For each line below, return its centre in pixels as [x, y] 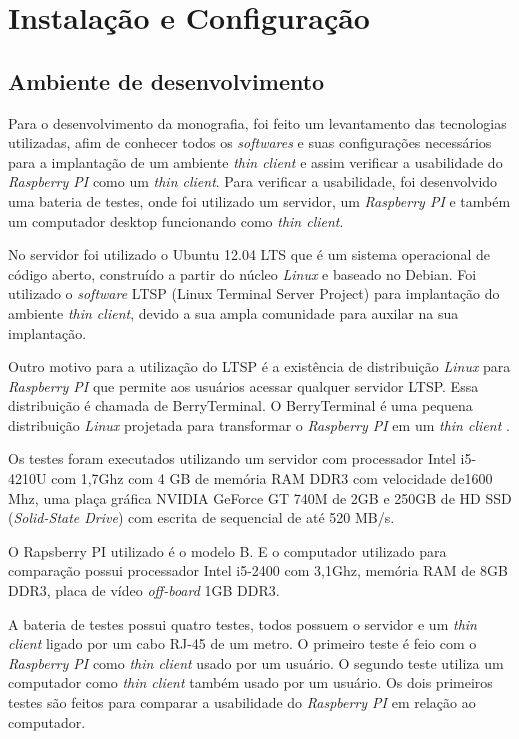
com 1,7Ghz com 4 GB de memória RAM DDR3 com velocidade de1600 [272, 478]
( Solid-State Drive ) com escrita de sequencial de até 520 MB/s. [201, 517]
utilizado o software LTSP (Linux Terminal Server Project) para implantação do [254, 293]
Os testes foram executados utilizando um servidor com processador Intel [232, 458]
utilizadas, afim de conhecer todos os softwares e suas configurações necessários [250, 142]
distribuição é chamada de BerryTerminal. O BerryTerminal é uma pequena [240, 405]
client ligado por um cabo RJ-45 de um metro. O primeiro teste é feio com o [242, 643]
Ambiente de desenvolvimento [166, 80]
